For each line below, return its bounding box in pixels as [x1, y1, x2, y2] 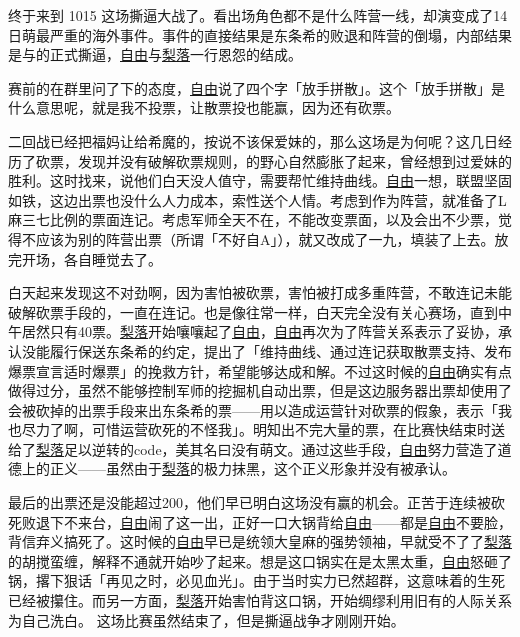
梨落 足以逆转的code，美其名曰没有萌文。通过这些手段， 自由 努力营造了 [36, 438, 498, 459]
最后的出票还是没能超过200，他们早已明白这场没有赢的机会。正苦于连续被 [8, 492, 491, 513]
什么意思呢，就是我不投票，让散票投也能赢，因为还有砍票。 [8, 97, 400, 118]
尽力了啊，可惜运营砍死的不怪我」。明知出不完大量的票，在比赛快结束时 [21, 419, 491, 440]
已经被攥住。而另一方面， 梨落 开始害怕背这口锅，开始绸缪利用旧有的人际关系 [8, 590, 512, 611]
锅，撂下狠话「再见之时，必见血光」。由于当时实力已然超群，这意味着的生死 [8, 570, 505, 591]
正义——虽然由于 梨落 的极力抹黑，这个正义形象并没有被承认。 [49, 458, 456, 479]
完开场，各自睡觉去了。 [8, 248, 162, 269]
